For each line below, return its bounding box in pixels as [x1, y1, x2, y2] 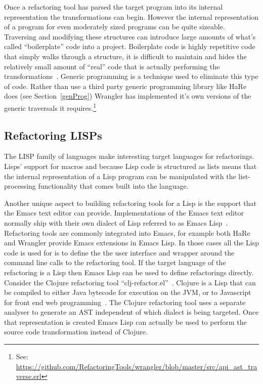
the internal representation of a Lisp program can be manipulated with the [4, 170, 236, 181]
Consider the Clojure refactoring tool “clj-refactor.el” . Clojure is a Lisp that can [4, 277, 256, 287]
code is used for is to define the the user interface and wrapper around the [4, 247, 235, 258]
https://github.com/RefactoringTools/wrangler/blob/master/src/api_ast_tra [16, 361, 257, 371]
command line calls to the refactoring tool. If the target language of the [4, 257, 226, 268]
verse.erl [16, 371, 41, 381]
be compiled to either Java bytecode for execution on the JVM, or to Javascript [4, 287, 251, 297]
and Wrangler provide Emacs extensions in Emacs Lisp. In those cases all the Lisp [4, 237, 259, 248]
